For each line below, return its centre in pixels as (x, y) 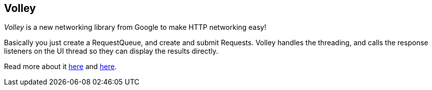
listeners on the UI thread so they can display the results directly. (111, 51)
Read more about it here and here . (60, 67)
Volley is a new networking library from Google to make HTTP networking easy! (135, 27)
